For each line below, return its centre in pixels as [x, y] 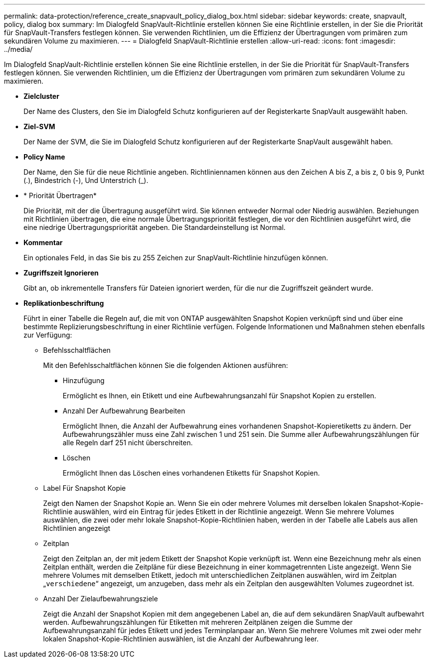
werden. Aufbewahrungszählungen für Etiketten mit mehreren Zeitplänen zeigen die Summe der [198, 622]
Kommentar [43, 242]
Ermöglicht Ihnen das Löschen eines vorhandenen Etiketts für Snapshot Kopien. [191, 473]
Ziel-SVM [39, 126]
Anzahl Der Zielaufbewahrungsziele [101, 599]
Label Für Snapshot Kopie [84, 488]
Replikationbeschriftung [64, 303]
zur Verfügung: [48, 335]
